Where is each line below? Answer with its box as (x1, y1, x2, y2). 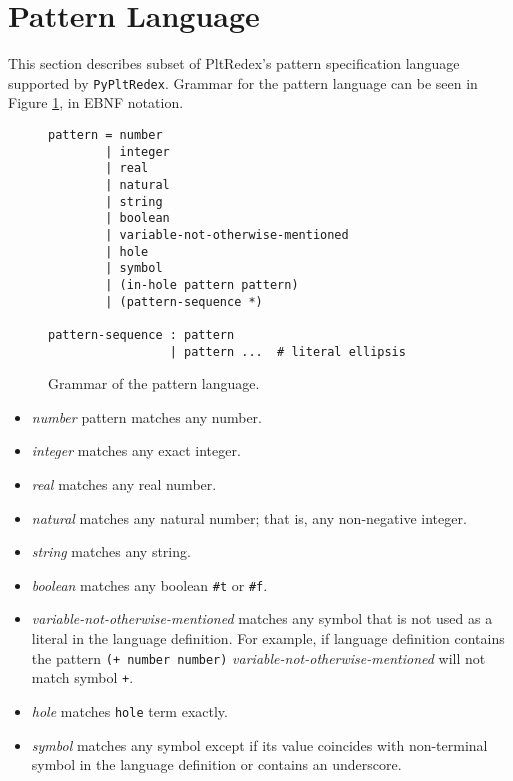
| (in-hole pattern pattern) (105, 277, 299, 292)
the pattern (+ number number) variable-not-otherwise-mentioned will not (31, 647, 486, 668)
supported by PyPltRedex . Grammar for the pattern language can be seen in (8, 72, 478, 93)
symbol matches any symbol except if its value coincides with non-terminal (31, 734, 488, 755)
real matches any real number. (31, 473, 217, 494)
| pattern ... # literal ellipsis (169, 344, 406, 359)
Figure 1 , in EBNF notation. (8, 92, 184, 113)
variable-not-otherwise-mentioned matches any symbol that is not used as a (31, 608, 493, 629)
